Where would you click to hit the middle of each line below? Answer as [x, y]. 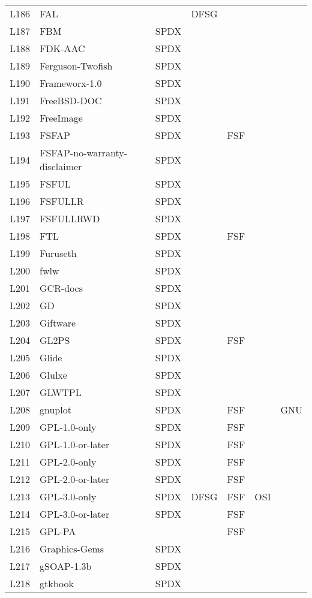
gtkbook [57, 583]
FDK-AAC [62, 48]
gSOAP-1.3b [66, 566]
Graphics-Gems [72, 549]
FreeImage [61, 118]
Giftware [58, 323]
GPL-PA [58, 531]
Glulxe [53, 375]
